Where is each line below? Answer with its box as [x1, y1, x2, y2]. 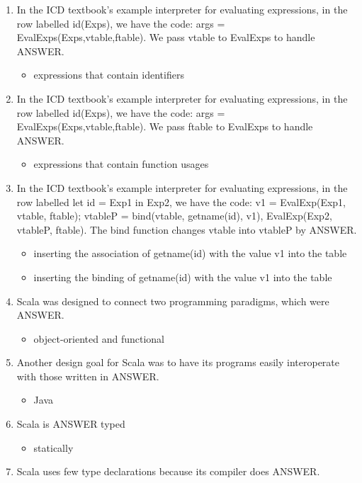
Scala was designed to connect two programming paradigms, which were [16, 293, 329, 308]
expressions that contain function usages [33, 157, 209, 171]
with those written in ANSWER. [16, 368, 159, 383]
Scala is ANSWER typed [16, 416, 125, 431]
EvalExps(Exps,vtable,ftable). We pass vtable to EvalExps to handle [16, 30, 315, 45]
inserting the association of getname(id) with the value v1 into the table [33, 246, 347, 261]
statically [33, 440, 74, 455]
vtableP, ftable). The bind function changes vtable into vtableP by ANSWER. [16, 222, 357, 237]
